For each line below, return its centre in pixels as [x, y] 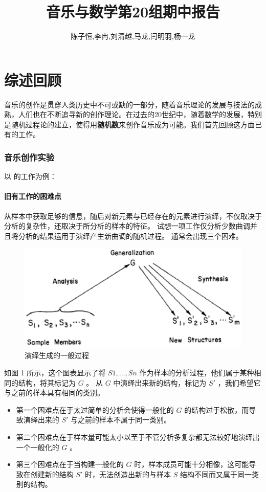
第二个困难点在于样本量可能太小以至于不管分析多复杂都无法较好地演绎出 [138, 437]
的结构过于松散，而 [217, 409]
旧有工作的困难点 [33, 196]
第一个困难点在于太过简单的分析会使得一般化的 [95, 409]
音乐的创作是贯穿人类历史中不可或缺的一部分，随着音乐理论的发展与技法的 [129, 104]
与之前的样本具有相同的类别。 [54, 393]
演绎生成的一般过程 [57, 355]
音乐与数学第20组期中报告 [133, 12]
